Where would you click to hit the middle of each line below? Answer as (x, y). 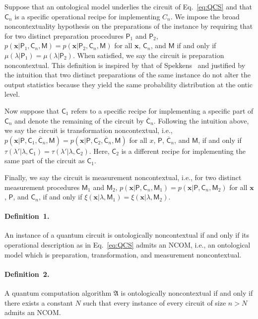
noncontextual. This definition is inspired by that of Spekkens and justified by (125, 65)
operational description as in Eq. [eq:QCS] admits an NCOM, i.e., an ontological (128, 245)
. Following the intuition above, (201, 120)
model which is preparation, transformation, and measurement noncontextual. (123, 254)
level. (12, 94)
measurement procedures (42, 187)
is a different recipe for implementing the (183, 151)
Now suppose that (32, 110)
